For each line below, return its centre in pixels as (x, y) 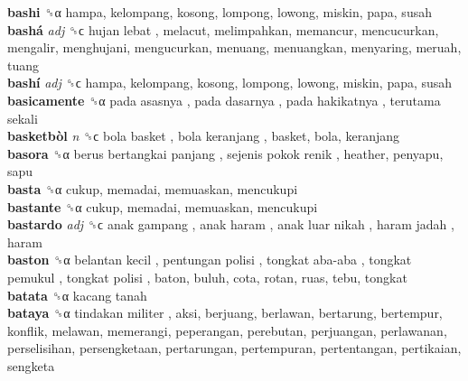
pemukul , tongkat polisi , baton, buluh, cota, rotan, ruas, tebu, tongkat (207, 277)
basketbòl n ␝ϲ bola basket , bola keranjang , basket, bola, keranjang (204, 136)
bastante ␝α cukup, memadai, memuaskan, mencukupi (163, 206)
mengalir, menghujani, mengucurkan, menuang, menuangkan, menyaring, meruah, (234, 47)
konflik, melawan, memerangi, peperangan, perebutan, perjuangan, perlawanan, (227, 330)
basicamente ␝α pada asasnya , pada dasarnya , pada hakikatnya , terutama (224, 100)
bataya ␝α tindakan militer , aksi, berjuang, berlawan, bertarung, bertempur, (225, 313)
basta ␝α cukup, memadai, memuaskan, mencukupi (153, 188)
